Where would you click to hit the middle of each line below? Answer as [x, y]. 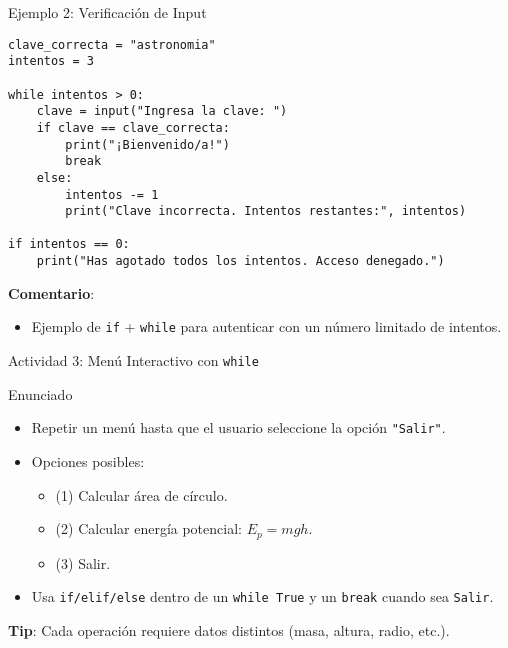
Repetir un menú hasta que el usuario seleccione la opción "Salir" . [238, 427]
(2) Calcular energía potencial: [148, 528]
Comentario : [51, 292]
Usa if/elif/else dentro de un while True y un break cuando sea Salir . [262, 596]
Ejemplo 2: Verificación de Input [107, 12]
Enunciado [40, 393]
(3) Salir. [83, 562]
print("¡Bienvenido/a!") [147, 144]
